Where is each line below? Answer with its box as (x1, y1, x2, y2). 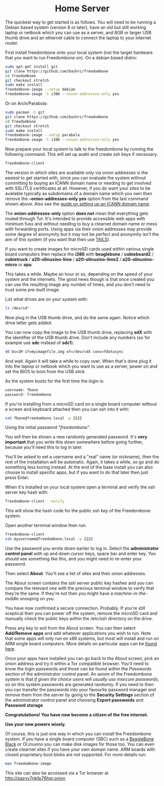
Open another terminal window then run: (5, 523, 87, 529)
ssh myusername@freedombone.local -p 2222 (5, 536, 93, 542)
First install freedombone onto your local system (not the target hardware (5, 50, 153, 55)
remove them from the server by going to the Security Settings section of (5, 692, 154, 698)
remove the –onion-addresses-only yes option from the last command (5, 196, 148, 202)
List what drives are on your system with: (5, 296, 88, 302)
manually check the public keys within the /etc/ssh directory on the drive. (5, 616, 153, 622)
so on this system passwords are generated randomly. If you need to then (5, 682, 154, 687)
